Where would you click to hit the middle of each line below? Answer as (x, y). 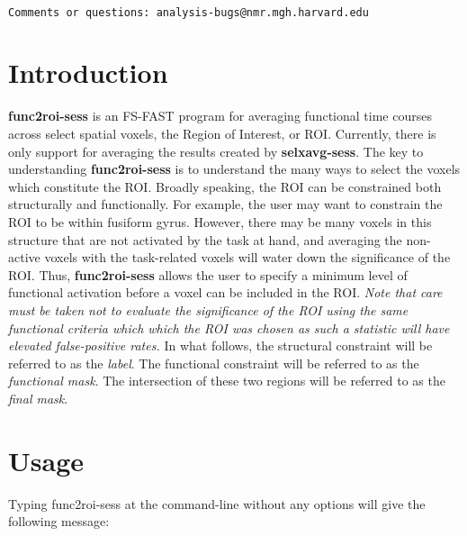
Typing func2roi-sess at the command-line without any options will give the (217, 503)
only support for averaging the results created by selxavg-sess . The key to (216, 151)
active (24, 257)
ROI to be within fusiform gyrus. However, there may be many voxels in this (220, 221)
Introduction (88, 73)
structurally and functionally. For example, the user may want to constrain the (225, 204)
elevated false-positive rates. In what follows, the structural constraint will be (220, 345)
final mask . (38, 398)
